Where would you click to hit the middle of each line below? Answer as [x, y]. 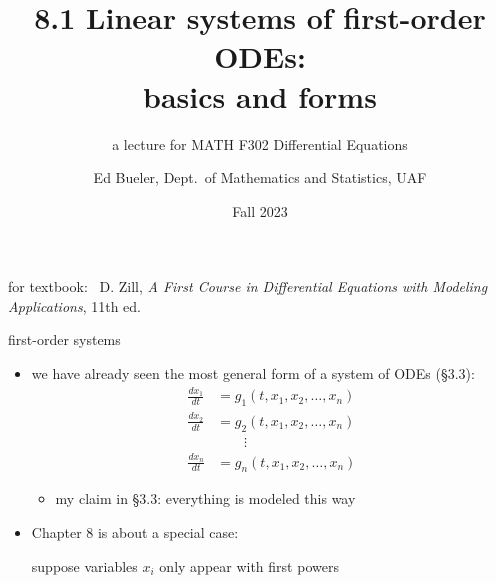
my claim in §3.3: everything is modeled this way [205, 498]
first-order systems [64, 339]
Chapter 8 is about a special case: [135, 531]
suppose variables [84, 565]
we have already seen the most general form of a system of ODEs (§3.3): [253, 373]
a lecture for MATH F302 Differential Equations [260, 143]
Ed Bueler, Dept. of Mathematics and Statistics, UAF [260, 177]
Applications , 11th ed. [74, 305]
